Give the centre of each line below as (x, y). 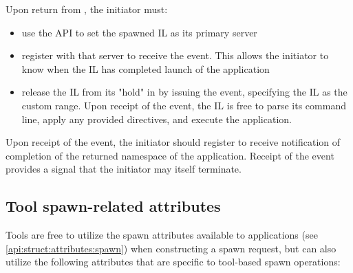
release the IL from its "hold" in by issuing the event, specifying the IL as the (184, 92)
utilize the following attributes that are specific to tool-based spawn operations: (173, 262)
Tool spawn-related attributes (113, 206)
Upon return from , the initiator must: (87, 9)
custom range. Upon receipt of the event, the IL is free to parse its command (184, 105)
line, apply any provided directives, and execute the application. (157, 119)
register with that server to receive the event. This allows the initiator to (175, 55)
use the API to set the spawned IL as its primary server (139, 32)
